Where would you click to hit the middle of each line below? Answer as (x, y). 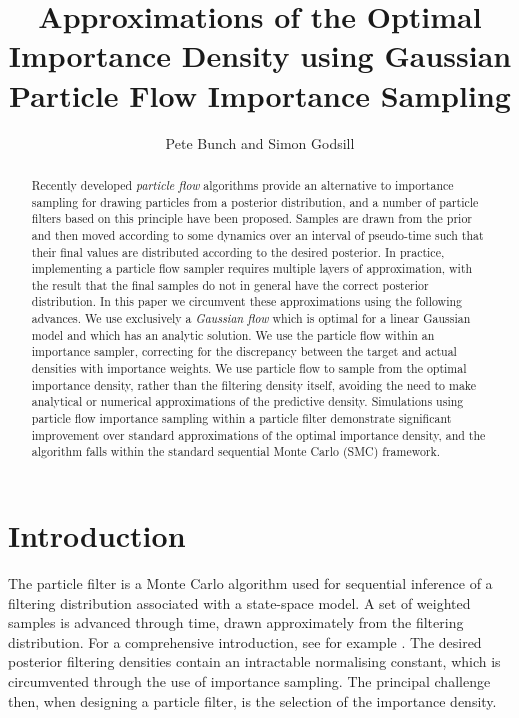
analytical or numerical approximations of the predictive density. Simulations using (247, 401)
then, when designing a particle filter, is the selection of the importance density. (252, 700)
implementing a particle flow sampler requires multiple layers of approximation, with (252, 268)
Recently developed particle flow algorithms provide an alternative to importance (242, 184)
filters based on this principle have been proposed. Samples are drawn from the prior (252, 218)
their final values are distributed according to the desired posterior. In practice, (238, 251)
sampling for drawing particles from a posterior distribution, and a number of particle (255, 201)
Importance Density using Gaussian (260, 55)
